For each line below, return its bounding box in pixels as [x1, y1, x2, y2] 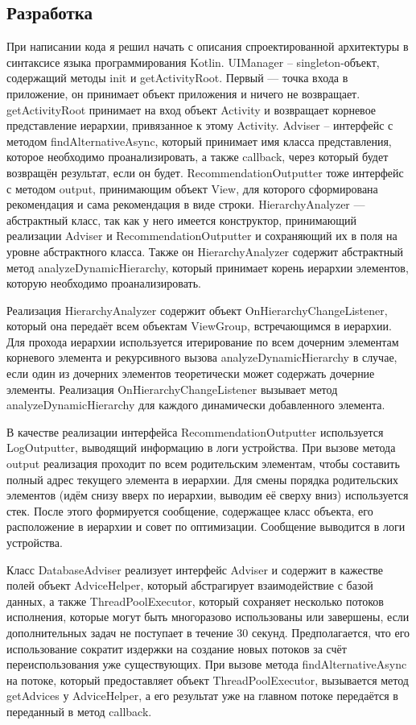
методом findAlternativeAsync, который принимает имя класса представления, [6, 132, 392, 149]
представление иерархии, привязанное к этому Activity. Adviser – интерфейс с [6, 117, 393, 134]
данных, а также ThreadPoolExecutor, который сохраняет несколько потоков [6, 592, 384, 609]
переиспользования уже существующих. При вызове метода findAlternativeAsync [6, 656, 407, 673]
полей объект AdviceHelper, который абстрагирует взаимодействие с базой [6, 577, 373, 594]
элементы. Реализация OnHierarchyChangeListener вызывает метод [6, 380, 338, 397]
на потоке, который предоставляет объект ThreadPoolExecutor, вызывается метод [6, 671, 409, 688]
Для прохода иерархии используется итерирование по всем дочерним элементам [6, 333, 399, 350]
